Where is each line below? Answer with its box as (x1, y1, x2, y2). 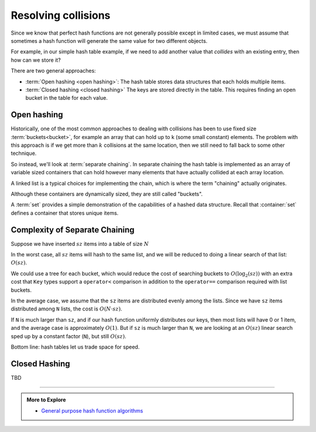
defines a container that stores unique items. (11, 209, 119, 217)
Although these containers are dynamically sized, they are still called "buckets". (11, 190, 203, 197)
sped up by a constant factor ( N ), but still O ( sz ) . (11, 332, 127, 340)
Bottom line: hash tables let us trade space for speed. (11, 343, 140, 350)
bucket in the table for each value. (25, 95, 108, 102)
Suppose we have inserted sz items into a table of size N (11, 240, 149, 247)
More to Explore (26, 396, 67, 403)
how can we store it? (11, 56, 61, 63)
